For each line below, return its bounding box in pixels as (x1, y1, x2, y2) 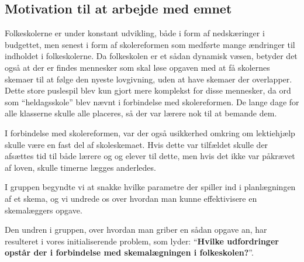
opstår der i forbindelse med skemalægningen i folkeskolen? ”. (5, 246, 254, 258)
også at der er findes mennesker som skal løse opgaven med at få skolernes (5, 61, 270, 73)
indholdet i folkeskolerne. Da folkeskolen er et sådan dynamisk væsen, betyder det (5, 50, 298, 62)
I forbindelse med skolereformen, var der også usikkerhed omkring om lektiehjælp (5, 126, 295, 139)
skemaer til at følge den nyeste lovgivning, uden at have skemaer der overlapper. (5, 73, 292, 85)
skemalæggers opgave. (5, 204, 82, 216)
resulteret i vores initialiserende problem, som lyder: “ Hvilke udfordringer (5, 235, 279, 247)
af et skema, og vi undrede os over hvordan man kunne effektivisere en (5, 192, 257, 204)
